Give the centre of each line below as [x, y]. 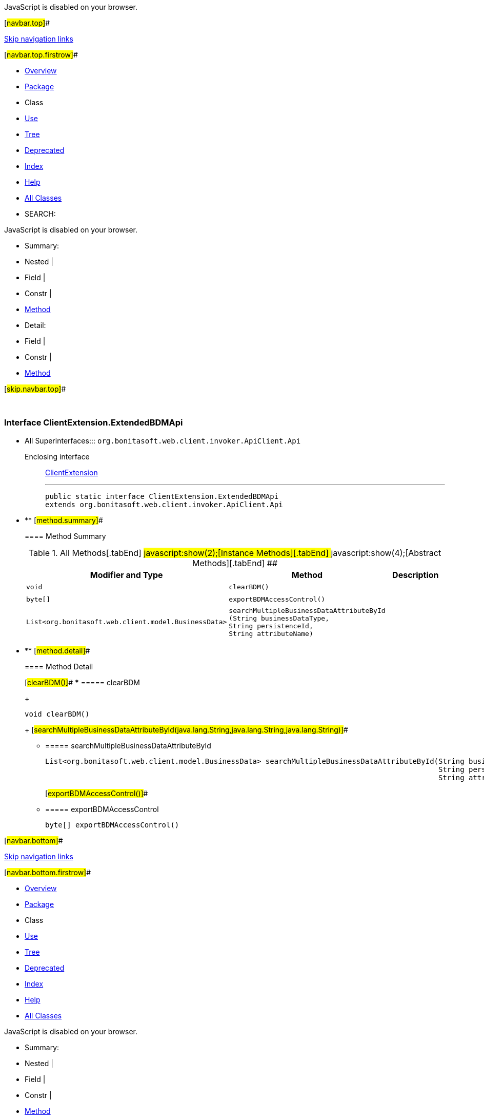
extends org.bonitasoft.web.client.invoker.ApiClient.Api [164, 504]
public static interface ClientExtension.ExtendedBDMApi [162, 496]
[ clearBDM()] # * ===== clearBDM [83, 682]
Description [416, 575]
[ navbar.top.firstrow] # [41, 55]
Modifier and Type [126, 575]
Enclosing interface [57, 456]
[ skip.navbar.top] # [35, 389]
